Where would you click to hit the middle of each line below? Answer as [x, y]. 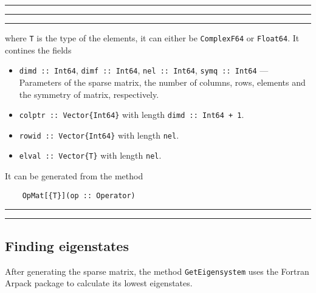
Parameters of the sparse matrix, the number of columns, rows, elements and [162, 82]
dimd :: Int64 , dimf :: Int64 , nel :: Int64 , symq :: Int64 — [144, 70]
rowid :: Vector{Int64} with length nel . [99, 135]
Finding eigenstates [67, 245]
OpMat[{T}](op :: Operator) [79, 195]
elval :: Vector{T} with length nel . [90, 155]
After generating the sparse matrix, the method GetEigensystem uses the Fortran [157, 271]
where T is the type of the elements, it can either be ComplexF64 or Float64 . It [152, 38]
